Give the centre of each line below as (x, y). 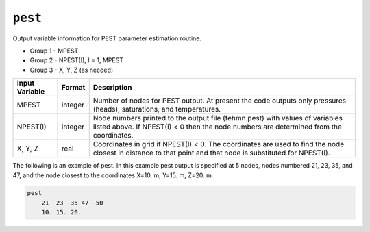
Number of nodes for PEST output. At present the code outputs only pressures (220, 101)
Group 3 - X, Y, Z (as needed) (72, 70)
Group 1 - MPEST (54, 51)
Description (112, 88)
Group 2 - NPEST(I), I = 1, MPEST (76, 60)
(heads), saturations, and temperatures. (157, 109)
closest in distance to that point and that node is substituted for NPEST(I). (211, 153)
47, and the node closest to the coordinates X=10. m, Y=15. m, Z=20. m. (113, 175)
